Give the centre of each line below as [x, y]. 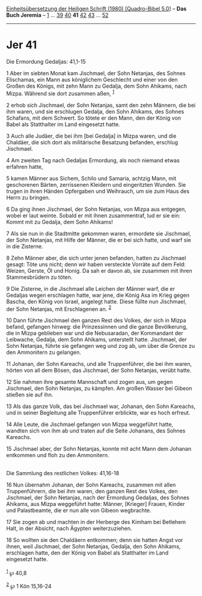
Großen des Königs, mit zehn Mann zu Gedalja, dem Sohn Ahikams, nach [97, 86]
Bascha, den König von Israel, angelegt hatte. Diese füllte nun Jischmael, [96, 301]
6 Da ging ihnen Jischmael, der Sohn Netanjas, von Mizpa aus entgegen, [96, 209]
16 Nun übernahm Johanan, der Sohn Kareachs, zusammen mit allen [91, 485]
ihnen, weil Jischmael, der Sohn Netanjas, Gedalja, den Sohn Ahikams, [94, 547]
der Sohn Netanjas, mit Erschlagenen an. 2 [59, 308]
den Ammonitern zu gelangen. [44, 352]
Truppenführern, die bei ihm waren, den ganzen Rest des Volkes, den [92, 491]
